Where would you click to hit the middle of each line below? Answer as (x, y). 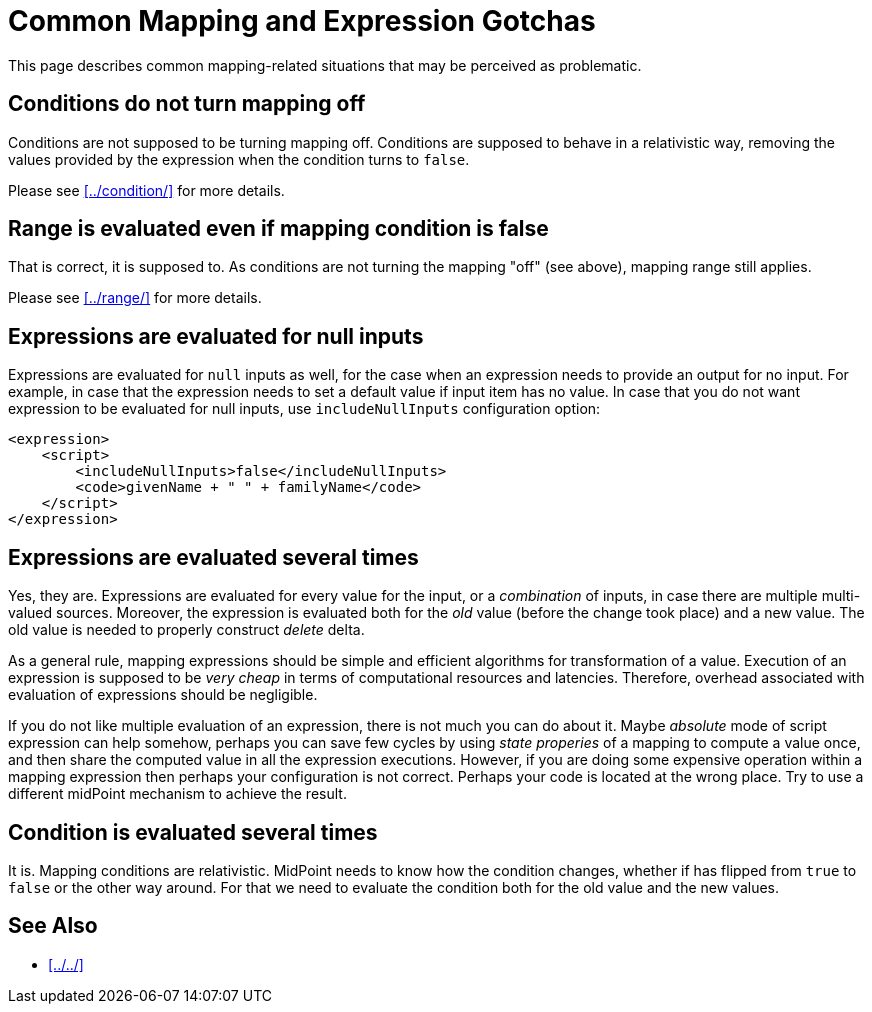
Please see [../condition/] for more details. (146, 190)
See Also (53, 926)
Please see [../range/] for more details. (135, 298)
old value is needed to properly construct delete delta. (186, 630)
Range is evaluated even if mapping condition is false (278, 229)
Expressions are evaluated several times (213, 557)
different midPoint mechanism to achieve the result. (177, 794)
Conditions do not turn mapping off (187, 104)
